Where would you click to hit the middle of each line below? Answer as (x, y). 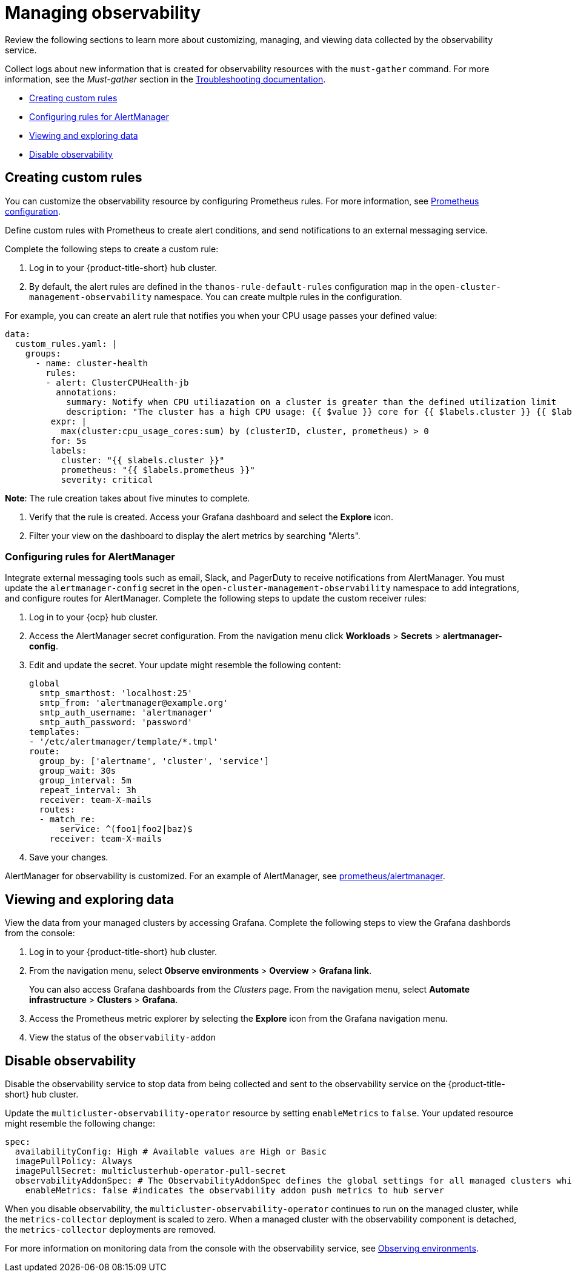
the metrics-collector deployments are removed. (111, 1230)
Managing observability (103, 13)
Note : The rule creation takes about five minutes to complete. (128, 498)
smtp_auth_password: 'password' (116, 722)
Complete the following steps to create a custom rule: (112, 249)
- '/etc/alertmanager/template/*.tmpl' (124, 742)
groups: (43, 353)
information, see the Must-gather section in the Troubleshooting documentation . (165, 79)
